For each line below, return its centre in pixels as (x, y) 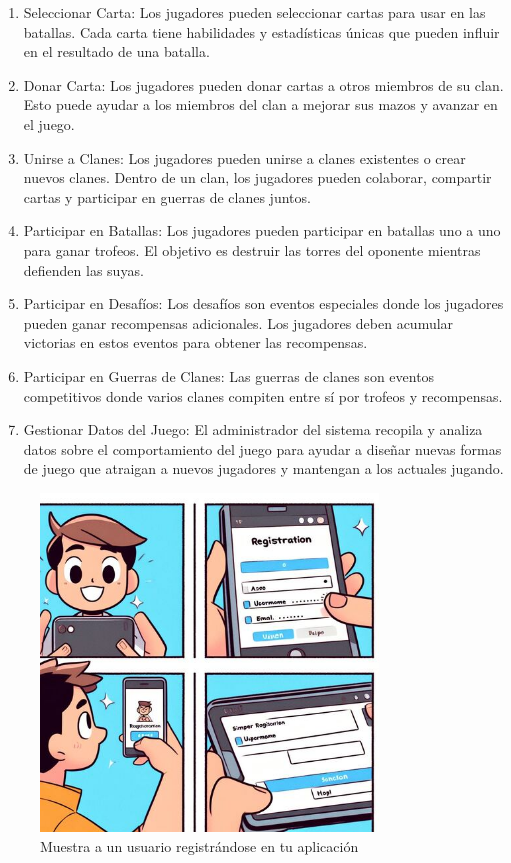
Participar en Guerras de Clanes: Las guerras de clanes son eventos (229, 375)
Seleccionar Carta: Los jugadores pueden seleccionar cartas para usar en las (254, 12)
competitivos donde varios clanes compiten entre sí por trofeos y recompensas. (263, 395)
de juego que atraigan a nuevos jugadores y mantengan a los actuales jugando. (263, 468)
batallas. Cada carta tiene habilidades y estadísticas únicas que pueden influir (261, 31)
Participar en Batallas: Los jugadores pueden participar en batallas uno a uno (262, 230)
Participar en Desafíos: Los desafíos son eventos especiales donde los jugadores (263, 303)
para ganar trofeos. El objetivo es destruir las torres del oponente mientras (252, 249)
